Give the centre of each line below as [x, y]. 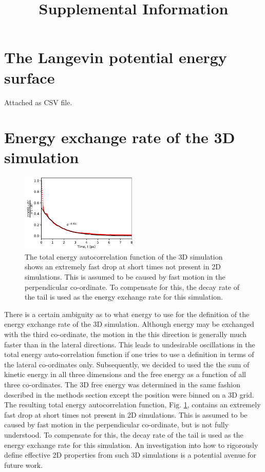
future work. [24, 465]
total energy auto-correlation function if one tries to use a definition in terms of [129, 354]
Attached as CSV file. [38, 102]
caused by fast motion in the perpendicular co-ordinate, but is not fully [117, 425]
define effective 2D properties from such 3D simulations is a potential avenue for [130, 455]
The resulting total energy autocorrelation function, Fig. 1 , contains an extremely [132, 405]
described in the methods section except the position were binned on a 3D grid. [129, 394]
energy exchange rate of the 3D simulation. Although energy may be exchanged [129, 324]
